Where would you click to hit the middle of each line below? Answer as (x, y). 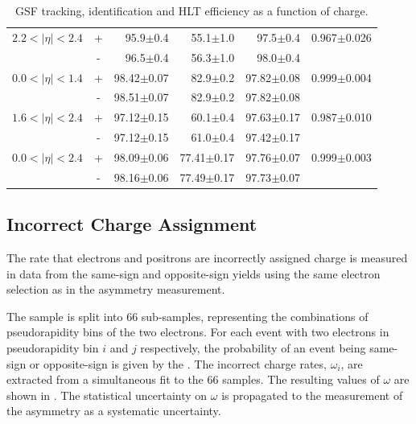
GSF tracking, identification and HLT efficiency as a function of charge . (192, 10)
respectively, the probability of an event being (253, 348)
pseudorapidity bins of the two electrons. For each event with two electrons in (198, 332)
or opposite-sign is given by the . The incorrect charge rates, (178, 363)
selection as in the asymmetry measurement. (116, 289)
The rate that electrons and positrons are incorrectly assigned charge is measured (207, 258)
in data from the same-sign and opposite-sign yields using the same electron (194, 273)
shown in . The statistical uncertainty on (107, 395)
